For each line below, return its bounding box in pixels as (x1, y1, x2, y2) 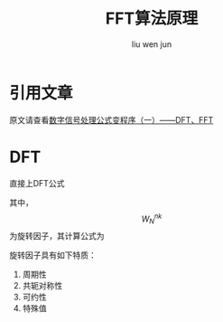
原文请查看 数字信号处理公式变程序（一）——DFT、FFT (9, 114, 214, 125)
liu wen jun (131, 38, 172, 50)
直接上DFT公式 (9, 177, 65, 188)
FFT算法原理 (105, 8, 199, 29)
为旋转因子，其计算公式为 (9, 231, 105, 241)
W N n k (141, 212, 163, 226)
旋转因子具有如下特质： (9, 250, 97, 260)
